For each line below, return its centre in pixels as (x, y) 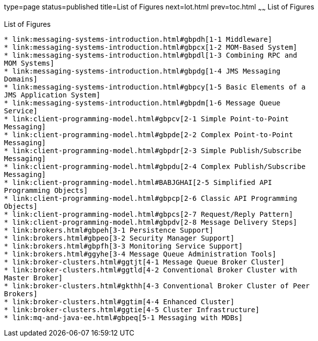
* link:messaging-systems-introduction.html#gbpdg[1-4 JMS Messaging (142, 71)
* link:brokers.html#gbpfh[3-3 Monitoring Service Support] (123, 246)
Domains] (21, 79)
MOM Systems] (29, 63)
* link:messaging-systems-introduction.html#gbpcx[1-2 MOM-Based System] (151, 47)
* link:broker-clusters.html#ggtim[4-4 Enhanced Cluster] (119, 301)
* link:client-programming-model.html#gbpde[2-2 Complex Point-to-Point (149, 134)
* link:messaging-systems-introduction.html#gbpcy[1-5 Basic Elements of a (155, 87)
